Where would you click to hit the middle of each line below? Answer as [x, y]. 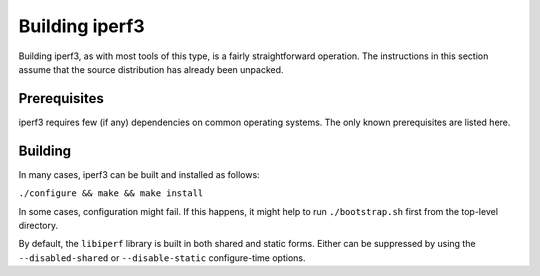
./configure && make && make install [111, 193]
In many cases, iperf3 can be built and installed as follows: [139, 174]
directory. [38, 225]
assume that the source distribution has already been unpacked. [151, 69]
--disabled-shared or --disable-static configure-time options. [162, 257]
